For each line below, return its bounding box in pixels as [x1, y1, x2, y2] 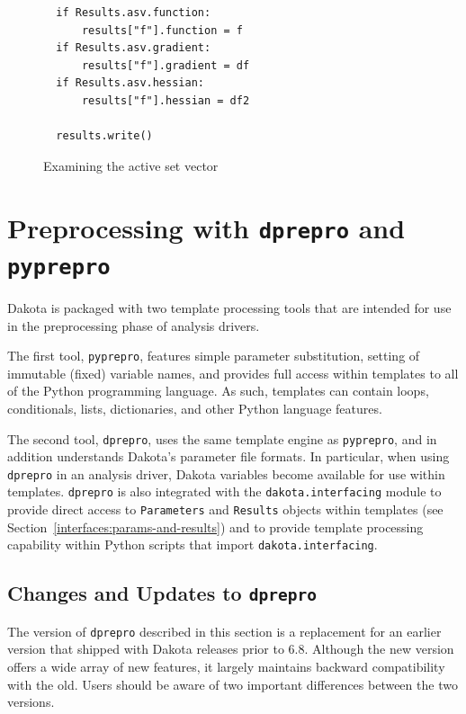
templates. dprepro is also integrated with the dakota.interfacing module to [7, 482, 442, 501]
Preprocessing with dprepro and [7, 209, 406, 245]
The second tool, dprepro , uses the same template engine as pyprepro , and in [7, 429, 437, 448]
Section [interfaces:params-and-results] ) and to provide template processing [7, 517, 424, 536]
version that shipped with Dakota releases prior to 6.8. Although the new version [7, 639, 454, 658]
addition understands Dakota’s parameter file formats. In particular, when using [7, 447, 450, 466]
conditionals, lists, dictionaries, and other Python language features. [7, 398, 382, 417]
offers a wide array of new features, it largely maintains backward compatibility [7, 657, 445, 676]
